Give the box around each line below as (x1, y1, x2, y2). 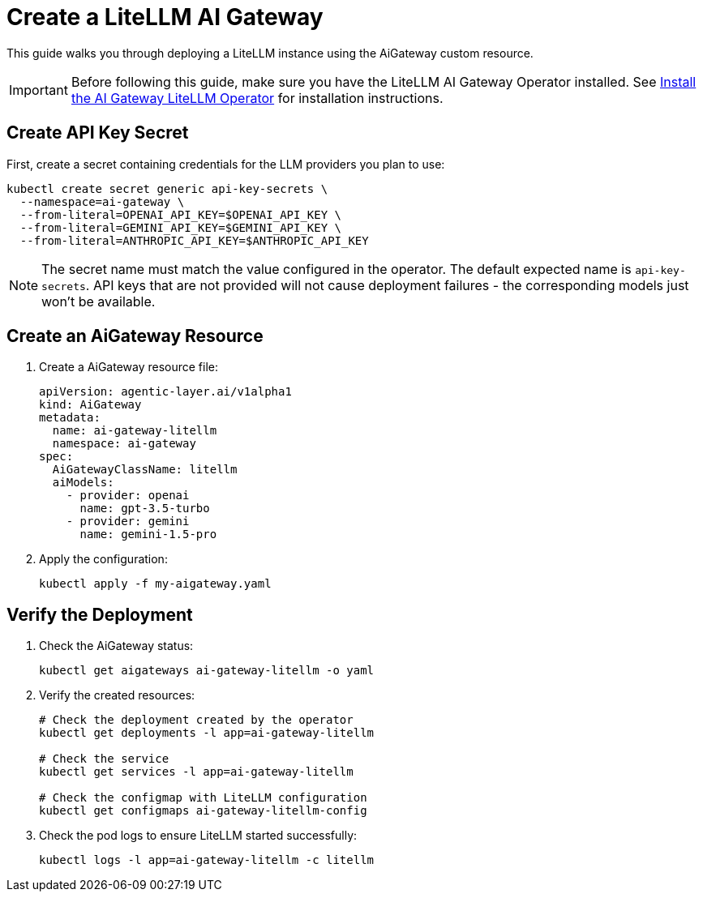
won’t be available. (41, 293, 156, 310)
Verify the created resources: (39, 688, 195, 703)
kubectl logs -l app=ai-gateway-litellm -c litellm (39, 853, 375, 867)
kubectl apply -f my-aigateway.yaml (39, 577, 272, 591)
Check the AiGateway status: (39, 639, 194, 653)
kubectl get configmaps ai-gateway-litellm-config (39, 804, 367, 818)
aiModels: (52, 476, 114, 490)
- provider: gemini (66, 515, 190, 528)
